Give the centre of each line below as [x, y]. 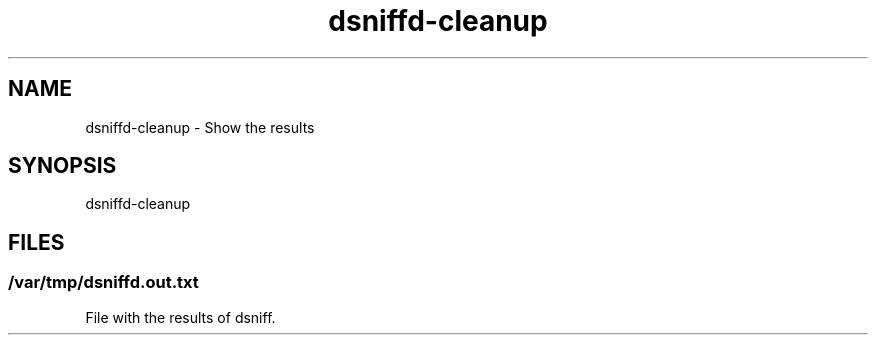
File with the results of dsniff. [180, 317]
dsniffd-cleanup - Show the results [200, 127]
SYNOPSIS [62, 166]
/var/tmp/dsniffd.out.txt [103, 282]
